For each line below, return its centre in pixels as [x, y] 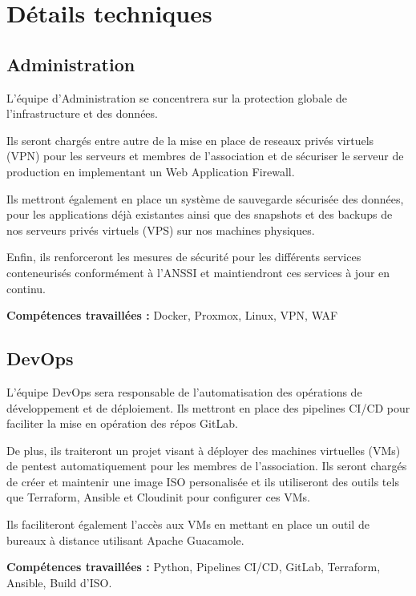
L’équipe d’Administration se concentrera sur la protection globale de [177, 97]
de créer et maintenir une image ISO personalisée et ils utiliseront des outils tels [203, 481]
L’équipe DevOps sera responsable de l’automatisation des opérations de [184, 391]
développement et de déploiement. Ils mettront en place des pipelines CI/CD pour [208, 407]
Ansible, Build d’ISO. [59, 582]
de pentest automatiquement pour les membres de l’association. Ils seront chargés [207, 466]
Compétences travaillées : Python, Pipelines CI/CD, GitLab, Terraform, [194, 567]
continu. [26, 288]
